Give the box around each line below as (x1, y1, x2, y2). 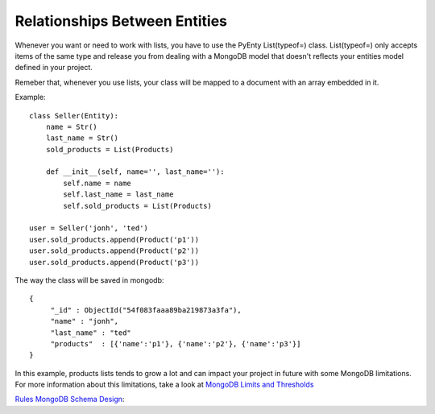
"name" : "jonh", (50, 317, 119, 326)
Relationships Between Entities (14, 12, 228, 30)
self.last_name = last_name (63, 190, 174, 199)
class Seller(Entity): (29, 111, 119, 120)
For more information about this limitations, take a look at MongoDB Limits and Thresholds (14, 379, 314, 390)
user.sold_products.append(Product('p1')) (29, 234, 200, 244)
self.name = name (63, 178, 132, 188)
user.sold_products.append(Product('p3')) (29, 258, 200, 267)
